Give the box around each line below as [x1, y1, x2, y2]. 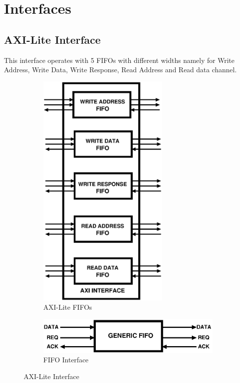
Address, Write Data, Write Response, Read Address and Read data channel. [4, 64, 237, 75]
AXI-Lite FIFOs [43, 302, 92, 312]
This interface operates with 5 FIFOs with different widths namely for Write [4, 55, 235, 65]
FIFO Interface [43, 354, 89, 365]
